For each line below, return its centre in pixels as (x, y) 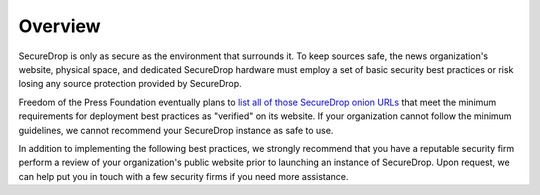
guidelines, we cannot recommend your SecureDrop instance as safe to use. (176, 130)
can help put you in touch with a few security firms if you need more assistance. (183, 176)
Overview (59, 26)
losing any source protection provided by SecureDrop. (130, 84)
